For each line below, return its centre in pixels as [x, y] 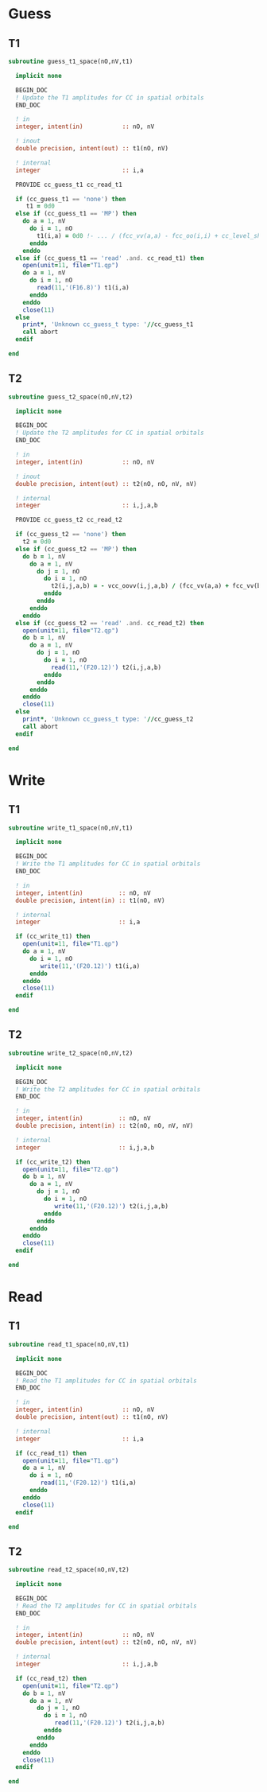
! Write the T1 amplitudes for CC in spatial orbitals [108, 864]
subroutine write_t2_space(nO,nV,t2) [71, 1053]
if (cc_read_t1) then [51, 1453]
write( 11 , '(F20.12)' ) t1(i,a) [90, 966]
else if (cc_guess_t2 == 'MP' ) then [76, 549]
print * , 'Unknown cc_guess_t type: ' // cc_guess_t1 [108, 325]
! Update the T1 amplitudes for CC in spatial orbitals [110, 97]
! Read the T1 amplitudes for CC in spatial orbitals [106, 1381]
